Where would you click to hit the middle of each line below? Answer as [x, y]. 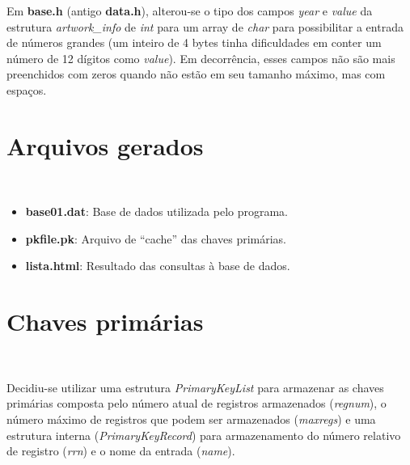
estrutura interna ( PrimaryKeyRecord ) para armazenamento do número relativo [204, 435]
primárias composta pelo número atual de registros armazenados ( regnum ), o [197, 403]
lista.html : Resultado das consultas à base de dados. [158, 266]
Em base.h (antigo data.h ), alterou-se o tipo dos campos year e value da [190, 11]
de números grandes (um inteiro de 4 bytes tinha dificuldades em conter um [194, 42]
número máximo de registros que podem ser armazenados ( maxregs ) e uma [191, 418]
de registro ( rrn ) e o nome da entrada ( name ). [121, 451]
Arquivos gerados [105, 145]
